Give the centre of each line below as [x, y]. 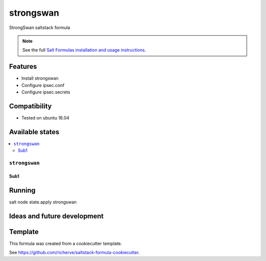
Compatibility [30, 106]
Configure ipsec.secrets [46, 92]
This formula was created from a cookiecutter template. [66, 243]
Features [23, 67]
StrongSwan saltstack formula [40, 28]
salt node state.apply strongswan [43, 202]
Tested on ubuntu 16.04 [45, 117]
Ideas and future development [56, 216]
